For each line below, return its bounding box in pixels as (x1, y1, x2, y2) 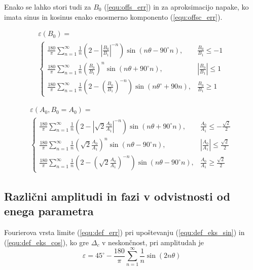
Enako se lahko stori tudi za (4, 2, 91, 12)
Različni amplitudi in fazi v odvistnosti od (4, 188, 230, 204)
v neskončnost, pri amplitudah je (102, 237, 204, 247)
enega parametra (4, 203, 94, 219)
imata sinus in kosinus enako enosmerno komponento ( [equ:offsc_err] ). (4, 11, 223, 22)
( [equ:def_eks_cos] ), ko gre (4, 237, 89, 247)
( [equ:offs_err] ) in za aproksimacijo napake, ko (104, 2, 249, 12)
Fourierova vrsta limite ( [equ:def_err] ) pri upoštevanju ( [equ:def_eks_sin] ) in (4, 227, 245, 238)
